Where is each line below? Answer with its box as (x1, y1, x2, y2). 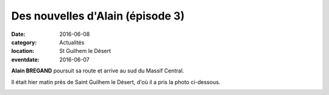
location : (11, 47, 35, 55)
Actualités (59, 38, 85, 46)
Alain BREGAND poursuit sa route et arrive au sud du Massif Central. (11, 67, 185, 74)
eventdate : (11, 55, 40, 63)
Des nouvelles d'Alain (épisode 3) (11, 9, 185, 23)
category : (11, 38, 37, 46)
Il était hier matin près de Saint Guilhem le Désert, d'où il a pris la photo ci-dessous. (11, 78, 221, 85)
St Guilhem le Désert (59, 47, 111, 55)
